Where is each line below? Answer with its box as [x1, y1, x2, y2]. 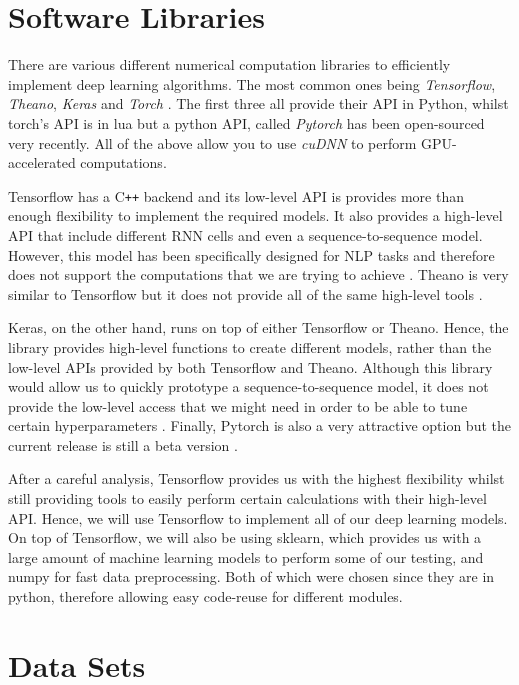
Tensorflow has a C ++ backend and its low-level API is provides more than [8, 185, 464, 206]
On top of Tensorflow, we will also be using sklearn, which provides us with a [8, 527, 482, 548]
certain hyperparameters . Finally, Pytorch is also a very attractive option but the [8, 415, 511, 436]
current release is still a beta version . [8, 434, 238, 455]
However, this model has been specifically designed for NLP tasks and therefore [8, 244, 495, 265]
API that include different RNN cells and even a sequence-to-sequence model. [8, 224, 483, 245]
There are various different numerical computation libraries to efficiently [8, 54, 451, 75]
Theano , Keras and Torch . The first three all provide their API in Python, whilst [8, 93, 509, 114]
